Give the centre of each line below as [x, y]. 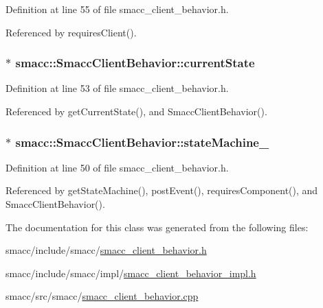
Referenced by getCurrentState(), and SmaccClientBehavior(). [136, 111]
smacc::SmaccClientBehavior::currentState [135, 63]
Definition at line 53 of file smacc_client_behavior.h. [117, 88]
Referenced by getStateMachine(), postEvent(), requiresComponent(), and [162, 190]
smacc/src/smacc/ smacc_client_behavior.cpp [102, 296]
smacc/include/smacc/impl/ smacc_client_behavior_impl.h [131, 273]
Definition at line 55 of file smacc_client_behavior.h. [117, 9]
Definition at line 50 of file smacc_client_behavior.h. [117, 167]
